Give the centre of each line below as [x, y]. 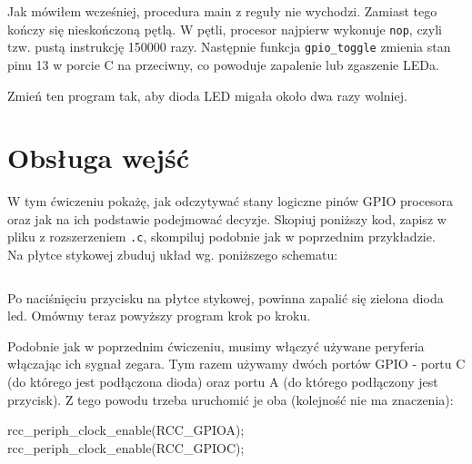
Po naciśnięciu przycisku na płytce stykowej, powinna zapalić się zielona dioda [226, 297]
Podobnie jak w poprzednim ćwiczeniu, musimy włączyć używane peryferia [216, 346]
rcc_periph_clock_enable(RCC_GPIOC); [126, 447]
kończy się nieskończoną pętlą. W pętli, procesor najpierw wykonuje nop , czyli [225, 29]
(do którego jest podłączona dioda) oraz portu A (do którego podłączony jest [223, 382]
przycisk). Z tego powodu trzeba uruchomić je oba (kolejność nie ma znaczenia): [231, 399]
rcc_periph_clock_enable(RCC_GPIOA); [126, 430]
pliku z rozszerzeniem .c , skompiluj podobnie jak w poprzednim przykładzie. [221, 237]
